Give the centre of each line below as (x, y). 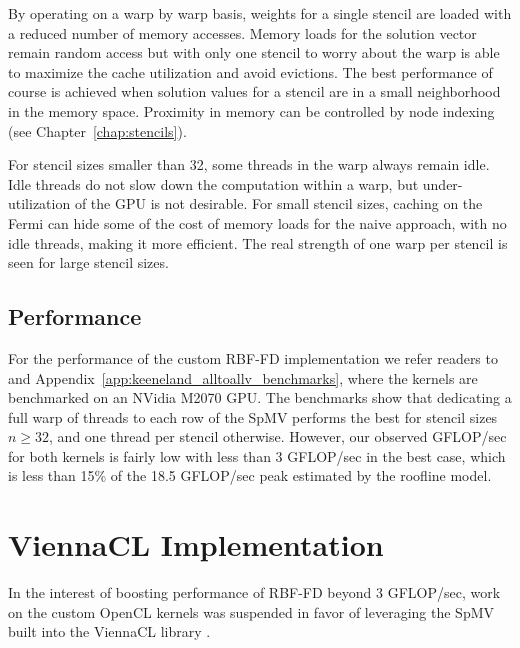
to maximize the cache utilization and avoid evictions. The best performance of (250, 71)
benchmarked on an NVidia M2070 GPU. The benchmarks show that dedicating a (260, 397)
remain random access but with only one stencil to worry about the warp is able (254, 52)
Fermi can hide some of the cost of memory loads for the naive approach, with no (257, 222)
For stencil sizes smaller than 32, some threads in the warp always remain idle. (249, 164)
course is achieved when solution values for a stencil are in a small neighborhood (254, 91)
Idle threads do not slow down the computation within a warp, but (213, 183)
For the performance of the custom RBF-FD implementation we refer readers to (253, 357)
